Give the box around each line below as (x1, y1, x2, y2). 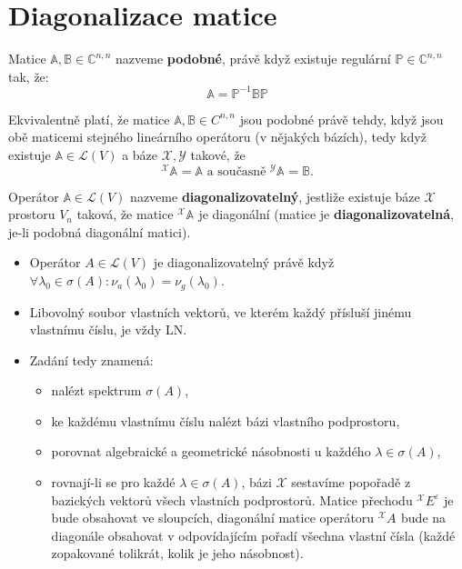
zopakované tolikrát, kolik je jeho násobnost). (51, 544, 304, 563)
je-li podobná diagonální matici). (8, 222, 191, 241)
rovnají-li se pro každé (51, 473, 176, 492)
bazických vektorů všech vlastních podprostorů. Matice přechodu (51, 490, 413, 509)
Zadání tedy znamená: (29, 350, 154, 369)
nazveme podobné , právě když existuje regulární (115, 49, 391, 68)
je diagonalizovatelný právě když (153, 253, 335, 272)
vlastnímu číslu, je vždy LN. (29, 320, 187, 339)
